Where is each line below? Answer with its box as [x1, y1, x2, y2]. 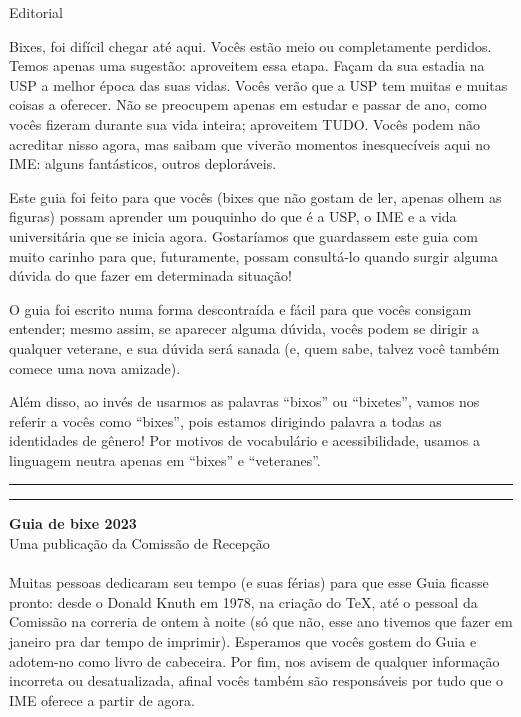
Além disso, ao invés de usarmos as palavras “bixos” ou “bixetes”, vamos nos [9, 391, 480, 412]
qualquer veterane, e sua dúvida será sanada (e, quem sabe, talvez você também [9, 337, 500, 358]
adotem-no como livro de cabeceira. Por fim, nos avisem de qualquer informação [9, 650, 500, 671]
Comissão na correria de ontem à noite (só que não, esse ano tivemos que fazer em [9, 611, 513, 632]
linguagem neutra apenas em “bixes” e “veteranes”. [9, 449, 321, 470]
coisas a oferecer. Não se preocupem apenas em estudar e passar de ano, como [9, 94, 487, 115]
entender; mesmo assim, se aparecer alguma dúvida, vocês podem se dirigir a [9, 318, 479, 339]
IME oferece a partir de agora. [9, 689, 195, 710]
